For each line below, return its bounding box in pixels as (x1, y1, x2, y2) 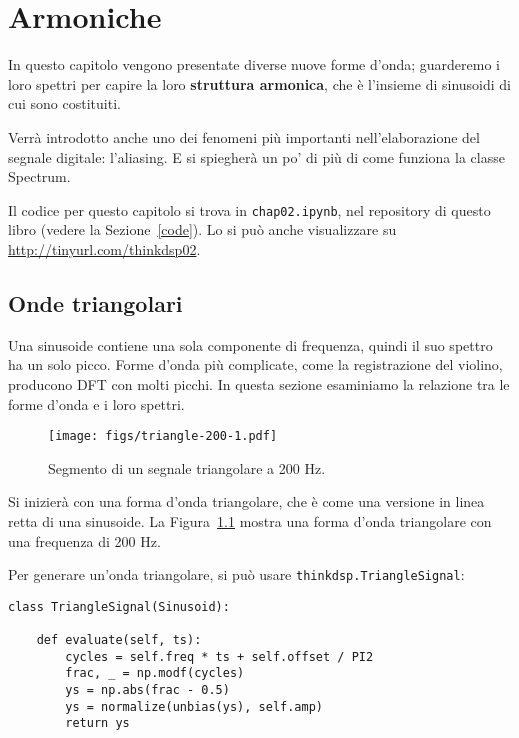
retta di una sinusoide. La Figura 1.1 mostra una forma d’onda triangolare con (8, 510, 492, 531)
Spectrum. (8, 166, 71, 187)
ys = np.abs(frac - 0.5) (65, 683, 230, 698)
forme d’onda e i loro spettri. (8, 393, 185, 414)
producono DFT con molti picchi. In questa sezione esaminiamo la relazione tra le (8, 373, 510, 394)
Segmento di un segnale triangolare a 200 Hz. (48, 457, 326, 478)
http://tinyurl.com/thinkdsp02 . (8, 238, 201, 259)
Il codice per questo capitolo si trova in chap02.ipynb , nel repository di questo (8, 199, 491, 220)
